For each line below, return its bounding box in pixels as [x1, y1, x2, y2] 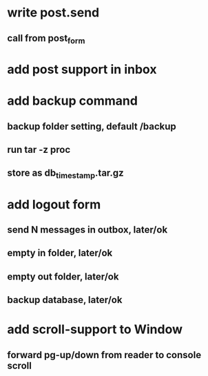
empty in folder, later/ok [7, 247, 113, 259]
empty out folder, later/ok [7, 271, 119, 282]
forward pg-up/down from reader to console [7, 349, 202, 361]
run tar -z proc [7, 143, 71, 156]
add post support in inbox [7, 61, 157, 77]
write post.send [7, 5, 100, 21]
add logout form [7, 196, 101, 212]
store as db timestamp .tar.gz [7, 167, 124, 180]
